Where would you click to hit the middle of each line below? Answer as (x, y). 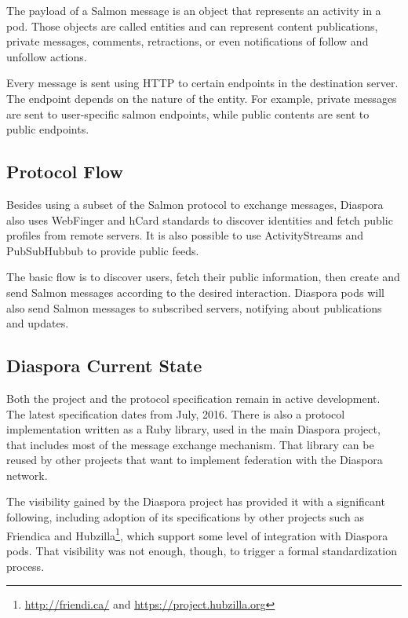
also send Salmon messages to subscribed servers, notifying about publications (194, 307)
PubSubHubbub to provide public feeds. (103, 250)
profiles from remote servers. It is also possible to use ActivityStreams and (185, 235)
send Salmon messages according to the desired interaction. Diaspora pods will (195, 292)
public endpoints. (48, 129)
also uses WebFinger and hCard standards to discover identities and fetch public (200, 219)
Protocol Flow (65, 172)
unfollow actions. (47, 56)
